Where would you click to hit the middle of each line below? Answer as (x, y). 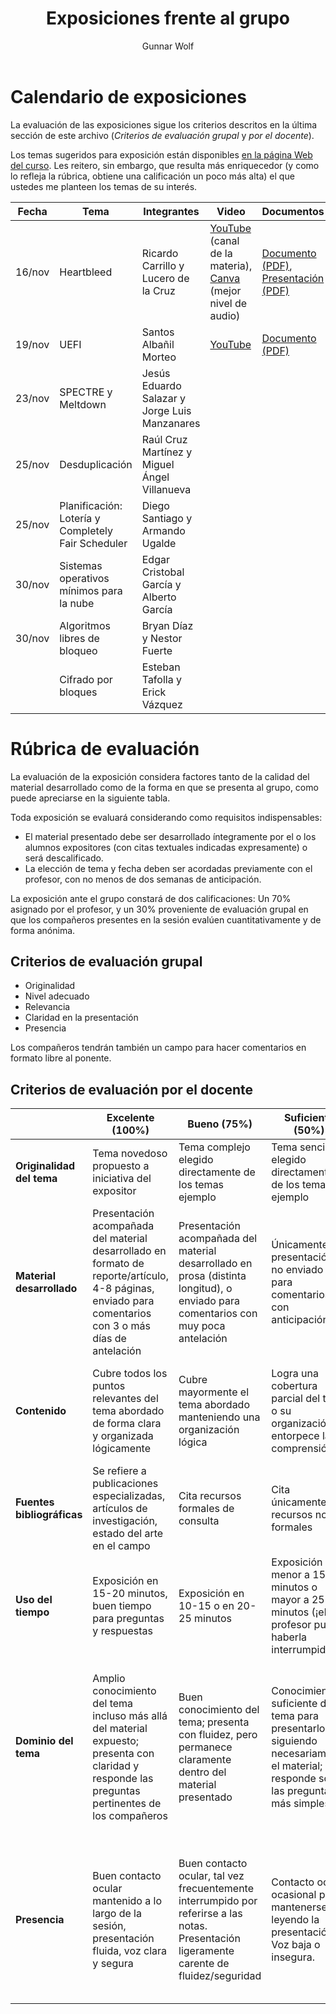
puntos (109, 1386)
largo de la (117, 1914)
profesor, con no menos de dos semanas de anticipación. (143, 879)
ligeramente (206, 1951)
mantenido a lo (127, 1901)
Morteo (159, 357)
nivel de (228, 303)
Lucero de (165, 278)
